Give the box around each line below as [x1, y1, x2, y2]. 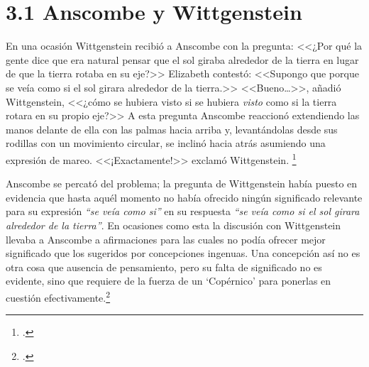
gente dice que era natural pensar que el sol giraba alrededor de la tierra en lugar [6, 52, 359, 67]
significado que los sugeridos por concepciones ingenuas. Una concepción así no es [6, 246, 360, 261]
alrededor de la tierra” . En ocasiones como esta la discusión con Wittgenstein [6, 217, 341, 232]
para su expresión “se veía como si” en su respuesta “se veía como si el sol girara [6, 204, 360, 219]
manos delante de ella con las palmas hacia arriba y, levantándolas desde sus [6, 121, 338, 136]
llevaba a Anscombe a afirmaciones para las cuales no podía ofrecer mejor [6, 231, 326, 246]
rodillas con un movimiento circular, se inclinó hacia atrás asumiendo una [6, 136, 326, 150]
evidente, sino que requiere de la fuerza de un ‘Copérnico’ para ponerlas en [6, 273, 331, 288]
